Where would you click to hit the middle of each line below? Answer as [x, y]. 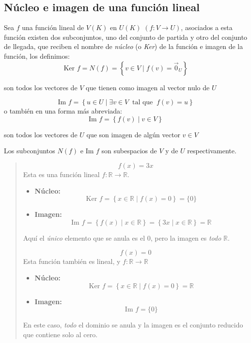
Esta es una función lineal [61, 174]
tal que [142, 103]
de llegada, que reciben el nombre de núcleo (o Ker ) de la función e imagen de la [124, 46]
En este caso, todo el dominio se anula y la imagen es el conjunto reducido [133, 325]
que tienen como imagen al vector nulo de [148, 87]
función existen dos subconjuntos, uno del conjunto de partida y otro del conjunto [126, 37]
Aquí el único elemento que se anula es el [84, 237]
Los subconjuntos [30, 151]
